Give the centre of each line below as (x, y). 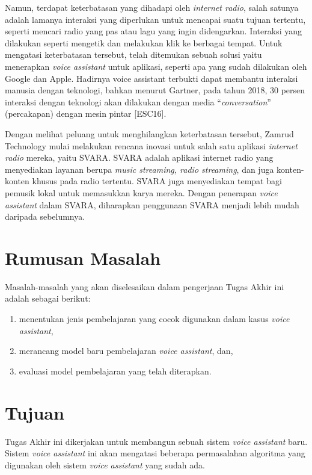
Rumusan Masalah (83, 257)
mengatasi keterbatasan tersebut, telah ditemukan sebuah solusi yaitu (133, 54)
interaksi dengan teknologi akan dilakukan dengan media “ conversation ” (138, 101)
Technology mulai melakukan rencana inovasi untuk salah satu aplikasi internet (151, 145)
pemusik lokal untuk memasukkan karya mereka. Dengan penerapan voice (141, 192)
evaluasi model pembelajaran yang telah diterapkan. (115, 371)
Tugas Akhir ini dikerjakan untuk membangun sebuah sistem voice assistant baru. (156, 441)
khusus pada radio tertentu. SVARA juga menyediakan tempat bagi (157, 181)
